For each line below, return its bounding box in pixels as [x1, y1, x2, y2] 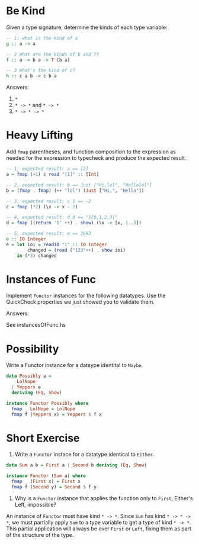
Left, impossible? [14, 501, 57, 508]
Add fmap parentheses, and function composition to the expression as [6, 148, 176, 155]
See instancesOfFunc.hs [6, 321, 66, 329]
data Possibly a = [6, 373, 52, 379]
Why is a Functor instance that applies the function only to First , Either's [14, 494, 193, 501]
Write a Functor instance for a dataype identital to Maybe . [6, 362, 143, 369]
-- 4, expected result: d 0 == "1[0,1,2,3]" [6, 214, 118, 220]
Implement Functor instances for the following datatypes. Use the [6, 292, 166, 300]
